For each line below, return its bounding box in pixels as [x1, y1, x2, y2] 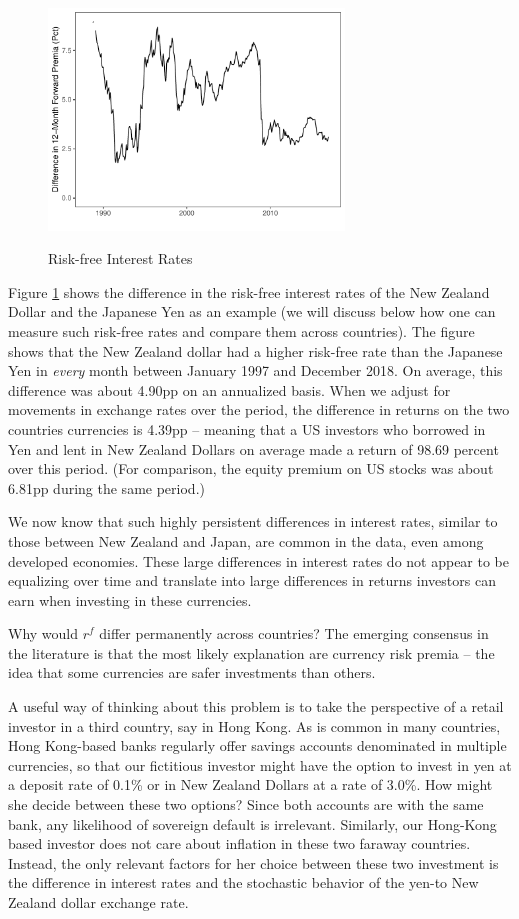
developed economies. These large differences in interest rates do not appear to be [8, 550, 510, 571]
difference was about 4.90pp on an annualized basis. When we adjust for [8, 379, 451, 400]
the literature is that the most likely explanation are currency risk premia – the [8, 642, 495, 663]
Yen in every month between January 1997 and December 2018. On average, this [8, 360, 503, 381]
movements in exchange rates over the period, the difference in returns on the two [8, 399, 510, 420]
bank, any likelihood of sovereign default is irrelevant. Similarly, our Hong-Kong [8, 813, 497, 834]
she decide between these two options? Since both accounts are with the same [8, 794, 484, 815]
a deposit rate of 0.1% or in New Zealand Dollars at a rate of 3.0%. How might [8, 774, 493, 795]
